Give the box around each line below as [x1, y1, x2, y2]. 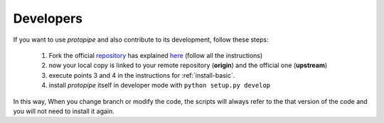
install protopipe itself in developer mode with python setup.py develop [48, 81, 271, 90]
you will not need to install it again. [13, 107, 115, 115]
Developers [13, 11, 83, 26]
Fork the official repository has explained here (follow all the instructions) [48, 51, 263, 59]
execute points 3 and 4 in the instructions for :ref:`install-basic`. [48, 71, 235, 79]
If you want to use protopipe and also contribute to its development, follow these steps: [13, 35, 269, 44]
